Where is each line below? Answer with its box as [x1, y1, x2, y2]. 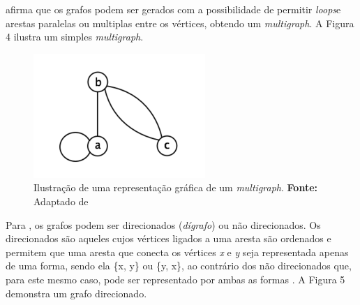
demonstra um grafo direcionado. [6, 285, 147, 300]
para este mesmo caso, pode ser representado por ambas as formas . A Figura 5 [6, 271, 345, 286]
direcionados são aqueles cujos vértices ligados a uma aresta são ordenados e [6, 231, 331, 246]
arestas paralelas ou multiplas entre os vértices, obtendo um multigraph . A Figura [6, 15, 354, 30]
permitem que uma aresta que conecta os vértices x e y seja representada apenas [6, 244, 349, 259]
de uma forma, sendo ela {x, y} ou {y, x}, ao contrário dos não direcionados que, [6, 258, 352, 273]
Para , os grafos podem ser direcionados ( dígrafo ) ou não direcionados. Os [6, 217, 321, 232]
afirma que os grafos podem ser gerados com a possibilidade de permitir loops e [6, 2, 341, 16]
